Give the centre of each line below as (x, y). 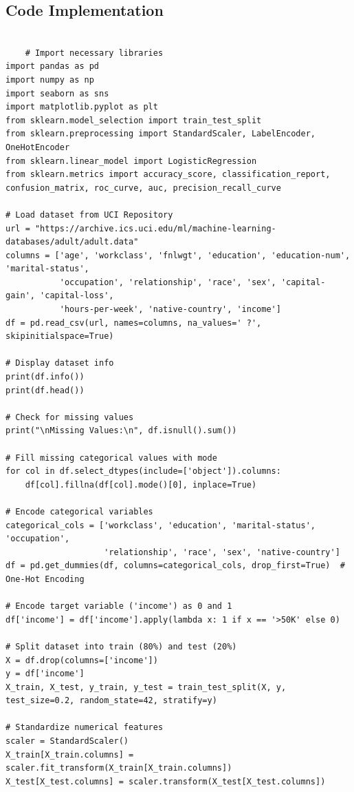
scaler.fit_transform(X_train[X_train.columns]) (119, 768)
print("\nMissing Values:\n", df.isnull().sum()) (121, 431)
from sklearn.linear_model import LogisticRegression (131, 161)
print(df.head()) (45, 390)
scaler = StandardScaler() (67, 741)
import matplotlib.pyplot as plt (82, 107)
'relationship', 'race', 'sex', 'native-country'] (222, 552)
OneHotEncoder (38, 147)
